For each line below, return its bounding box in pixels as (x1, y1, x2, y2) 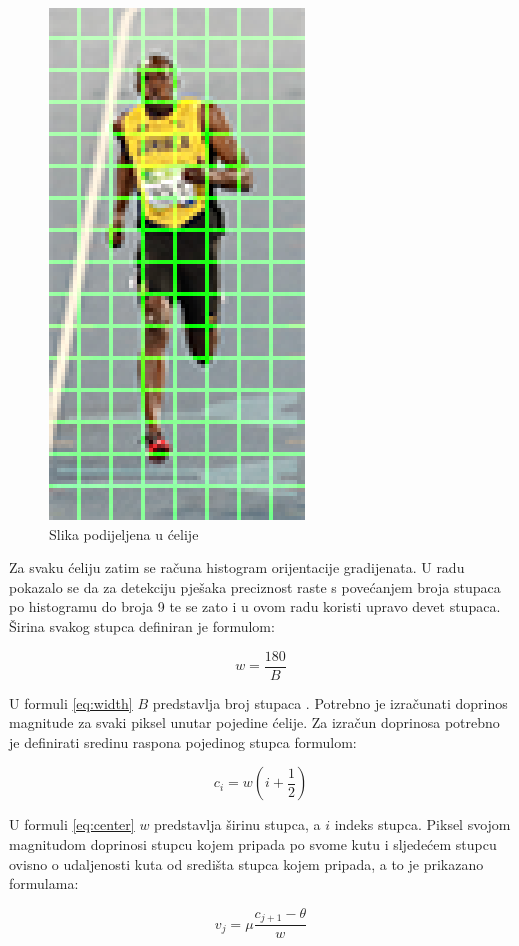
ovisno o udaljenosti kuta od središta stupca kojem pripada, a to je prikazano (9, 853, 484, 874)
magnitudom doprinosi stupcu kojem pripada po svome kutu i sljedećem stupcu (9, 834, 497, 854)
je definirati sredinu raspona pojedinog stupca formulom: (9, 731, 357, 752)
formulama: (9, 873, 79, 894)
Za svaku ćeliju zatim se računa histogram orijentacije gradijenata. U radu (9, 557, 465, 578)
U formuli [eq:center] (9, 814, 135, 835)
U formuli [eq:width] (9, 692, 133, 713)
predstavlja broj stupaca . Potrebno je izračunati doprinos (152, 692, 508, 713)
